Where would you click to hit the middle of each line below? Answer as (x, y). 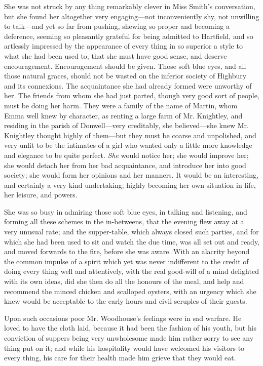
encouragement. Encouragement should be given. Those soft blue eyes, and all (125, 66)
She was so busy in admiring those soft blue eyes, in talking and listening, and (126, 211)
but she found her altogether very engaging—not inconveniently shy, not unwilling (132, 16)
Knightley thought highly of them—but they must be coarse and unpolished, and (130, 135)
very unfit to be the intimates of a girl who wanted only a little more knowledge (128, 145)
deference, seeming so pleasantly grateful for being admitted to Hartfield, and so (129, 36)
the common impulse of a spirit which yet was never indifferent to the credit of (126, 261)
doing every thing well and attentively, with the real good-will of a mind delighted (131, 271)
